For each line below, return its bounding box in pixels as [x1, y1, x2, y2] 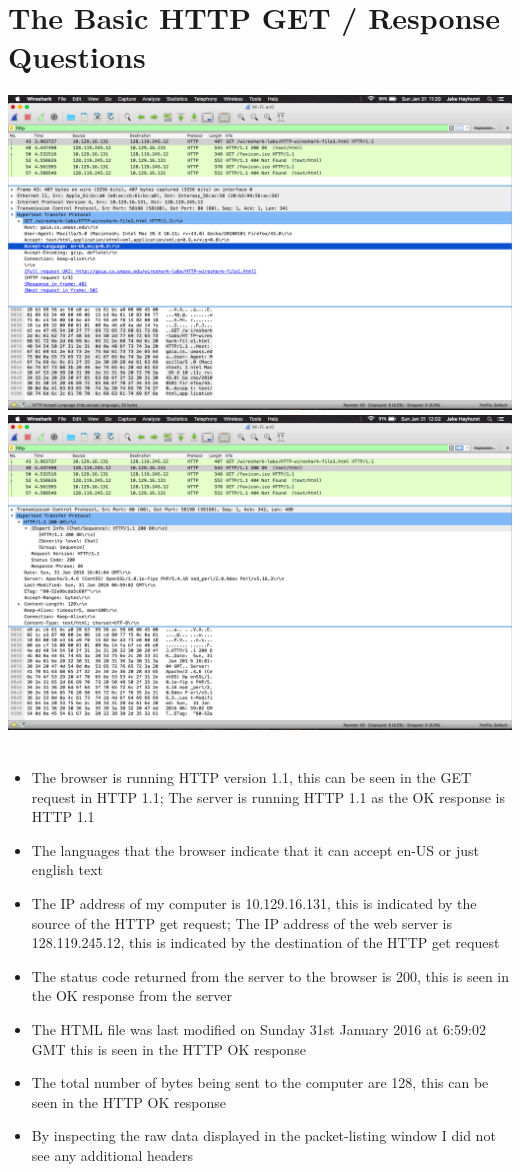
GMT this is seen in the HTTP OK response [31, 1038, 306, 1059]
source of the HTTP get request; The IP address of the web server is [31, 912, 452, 933]
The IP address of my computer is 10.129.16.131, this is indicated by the [31, 893, 477, 914]
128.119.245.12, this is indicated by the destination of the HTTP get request [31, 932, 500, 953]
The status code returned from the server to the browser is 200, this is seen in [31, 965, 510, 986]
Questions [8, 36, 146, 77]
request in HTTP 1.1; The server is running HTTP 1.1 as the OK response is [31, 786, 505, 807]
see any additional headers [31, 1145, 193, 1165]
